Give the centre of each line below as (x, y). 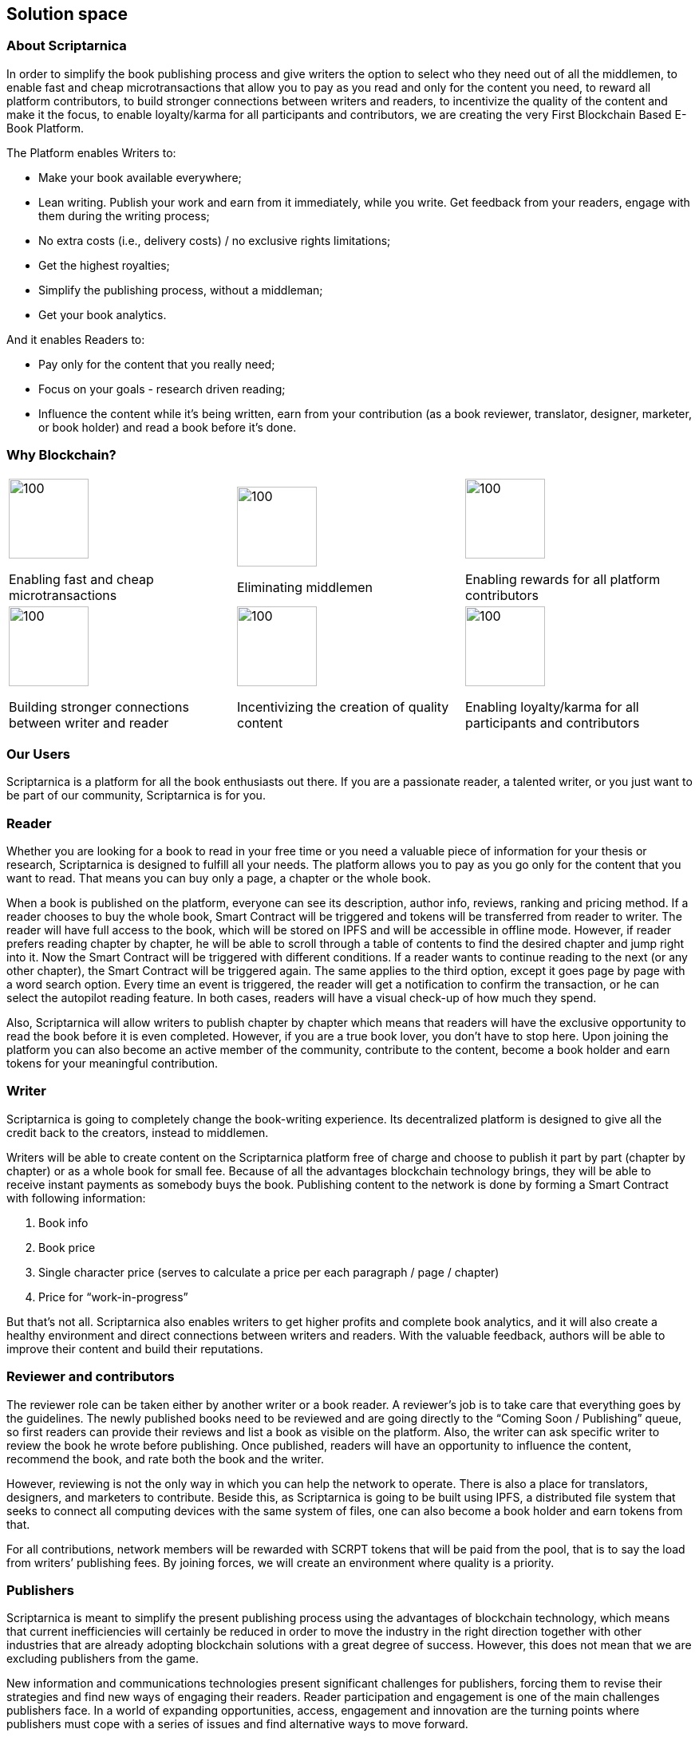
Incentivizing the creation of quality (343, 707)
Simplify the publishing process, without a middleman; (181, 290)
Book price (67, 1247)
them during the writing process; (124, 215)
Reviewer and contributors (91, 1377)
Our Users (39, 754)
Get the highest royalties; (104, 265)
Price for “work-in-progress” (113, 1297)
